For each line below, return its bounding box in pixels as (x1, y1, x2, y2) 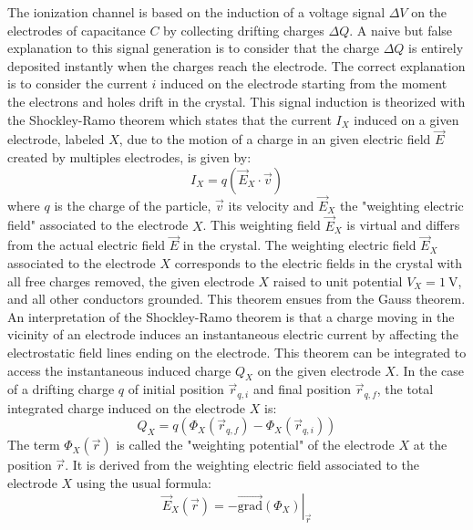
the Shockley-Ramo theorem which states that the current (7, 109, 332, 129)
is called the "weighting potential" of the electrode (116, 435, 395, 454)
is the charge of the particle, (54, 195, 211, 214)
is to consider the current (7, 74, 148, 93)
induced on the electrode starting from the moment (160, 74, 447, 93)
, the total (376, 379, 434, 399)
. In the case (395, 360, 464, 379)
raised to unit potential (272, 271, 403, 290)
